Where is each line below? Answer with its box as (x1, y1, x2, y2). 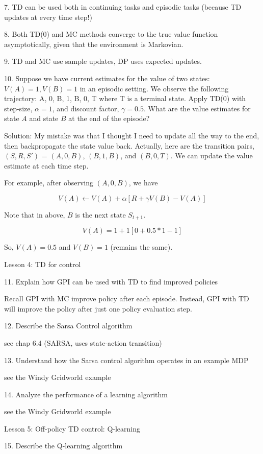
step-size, (4, 103, 33, 113)
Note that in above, (4, 209, 65, 220)
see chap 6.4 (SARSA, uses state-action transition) (4, 337, 162, 348)
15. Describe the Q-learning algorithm (4, 440, 123, 451)
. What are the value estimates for (143, 103, 251, 113)
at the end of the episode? (68, 113, 150, 124)
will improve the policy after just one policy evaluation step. (4, 303, 192, 314)
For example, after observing (4, 177, 94, 188)
